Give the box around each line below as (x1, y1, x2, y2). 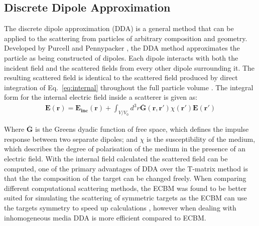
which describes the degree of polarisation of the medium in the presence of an (4, 143, 246, 154)
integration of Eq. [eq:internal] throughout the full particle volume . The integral (4, 82, 253, 92)
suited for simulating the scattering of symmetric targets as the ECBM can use (4, 192, 247, 203)
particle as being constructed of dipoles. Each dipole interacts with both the (4, 52, 238, 63)
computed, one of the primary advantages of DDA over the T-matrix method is (4, 163, 248, 173)
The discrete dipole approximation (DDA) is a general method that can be (4, 23, 234, 34)
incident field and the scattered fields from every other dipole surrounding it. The (4, 62, 255, 73)
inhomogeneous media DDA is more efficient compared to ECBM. (4, 212, 206, 222)
